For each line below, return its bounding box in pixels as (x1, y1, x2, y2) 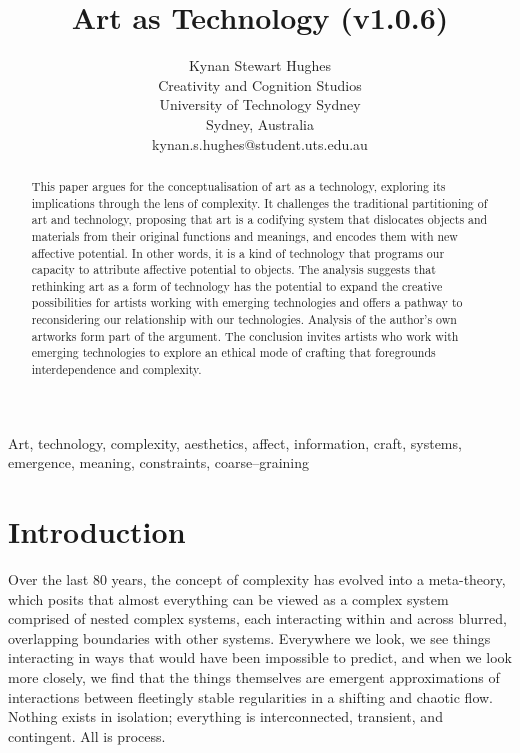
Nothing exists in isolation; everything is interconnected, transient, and (8, 706, 443, 727)
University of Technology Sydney (159, 94, 361, 115)
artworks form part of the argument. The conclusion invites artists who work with (31, 327, 459, 344)
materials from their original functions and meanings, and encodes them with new (31, 227, 458, 244)
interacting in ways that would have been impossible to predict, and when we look (8, 647, 512, 668)
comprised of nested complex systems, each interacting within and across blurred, (8, 608, 507, 629)
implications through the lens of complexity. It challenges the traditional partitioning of (31, 194, 488, 211)
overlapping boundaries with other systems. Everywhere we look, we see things (8, 627, 491, 648)
